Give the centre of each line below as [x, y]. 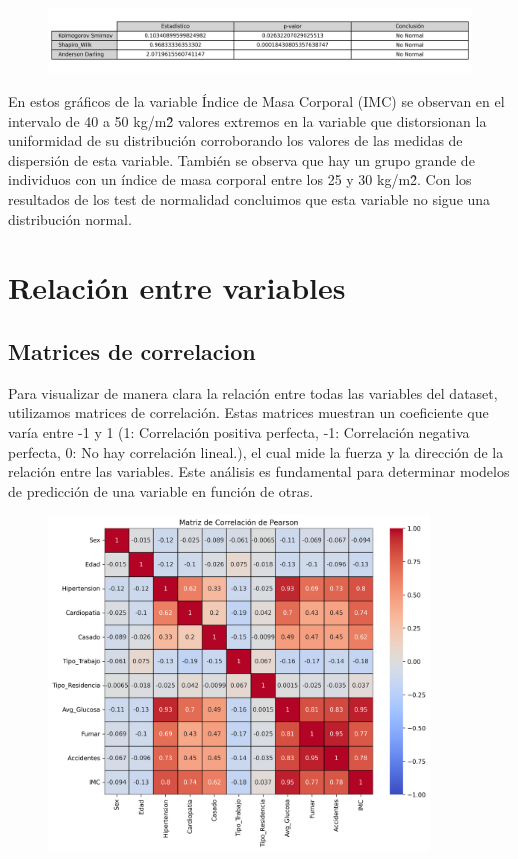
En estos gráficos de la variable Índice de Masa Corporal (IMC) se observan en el [256, 101]
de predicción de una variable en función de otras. [161, 490]
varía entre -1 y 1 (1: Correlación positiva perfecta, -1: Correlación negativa [239, 431]
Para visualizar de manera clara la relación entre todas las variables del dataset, [253, 392]
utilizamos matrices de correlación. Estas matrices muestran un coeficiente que [248, 412]
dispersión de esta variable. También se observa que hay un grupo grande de [241, 159]
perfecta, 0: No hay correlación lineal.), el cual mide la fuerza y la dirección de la [256, 451]
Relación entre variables [177, 287]
